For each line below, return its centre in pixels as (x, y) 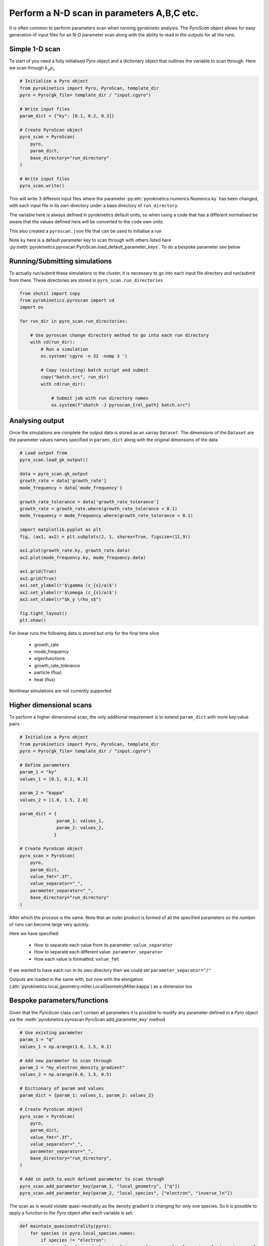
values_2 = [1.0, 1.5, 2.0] (54, 800)
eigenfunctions (50, 658)
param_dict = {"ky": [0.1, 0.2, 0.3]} (67, 116)
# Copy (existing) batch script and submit (95, 370)
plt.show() (33, 620)
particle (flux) (48, 672)
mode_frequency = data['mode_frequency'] (71, 488)
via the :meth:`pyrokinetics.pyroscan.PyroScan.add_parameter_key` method (87, 1019)
